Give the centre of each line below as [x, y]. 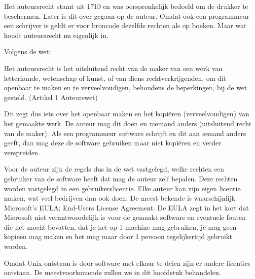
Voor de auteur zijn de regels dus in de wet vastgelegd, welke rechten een [114, 169]
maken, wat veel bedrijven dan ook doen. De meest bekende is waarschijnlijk [120, 198]
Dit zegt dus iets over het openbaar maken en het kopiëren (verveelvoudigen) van [127, 114]
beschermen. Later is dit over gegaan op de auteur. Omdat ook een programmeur [127, 16]
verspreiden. [22, 152]
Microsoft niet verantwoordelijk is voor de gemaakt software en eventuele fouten [125, 217]
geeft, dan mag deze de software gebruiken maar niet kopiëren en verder [113, 143]
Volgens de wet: [28, 52]
